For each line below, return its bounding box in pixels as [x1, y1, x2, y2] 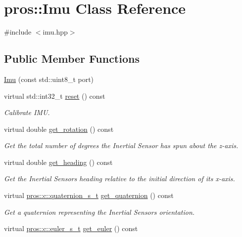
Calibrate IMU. [4, 107, 50, 118]
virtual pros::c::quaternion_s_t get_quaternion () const [4, 190, 174, 200]
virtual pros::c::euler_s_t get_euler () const [4, 223, 138, 234]
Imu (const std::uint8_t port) [4, 74, 94, 84]
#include [4, 27, 32, 37]
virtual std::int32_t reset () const [4, 90, 105, 101]
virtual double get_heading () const [4, 157, 113, 167]
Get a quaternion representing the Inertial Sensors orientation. [4, 206, 195, 217]
